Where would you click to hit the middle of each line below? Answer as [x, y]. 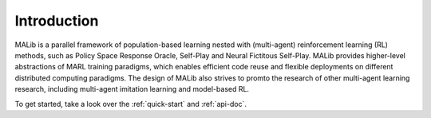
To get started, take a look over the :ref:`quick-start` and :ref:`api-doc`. [131, 104]
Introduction [57, 21]
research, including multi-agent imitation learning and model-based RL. [132, 89]
